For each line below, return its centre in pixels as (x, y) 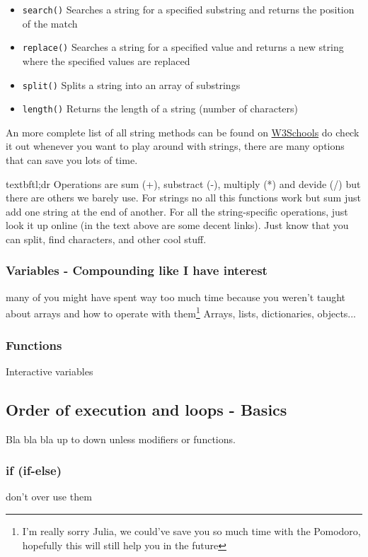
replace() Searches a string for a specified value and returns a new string (183, 47)
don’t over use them (49, 497)
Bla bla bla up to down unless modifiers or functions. (121, 439)
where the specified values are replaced (106, 60)
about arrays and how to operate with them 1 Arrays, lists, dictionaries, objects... (181, 312)
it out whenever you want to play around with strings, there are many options (175, 146)
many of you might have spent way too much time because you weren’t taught (176, 297)
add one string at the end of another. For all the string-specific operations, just (177, 211)
